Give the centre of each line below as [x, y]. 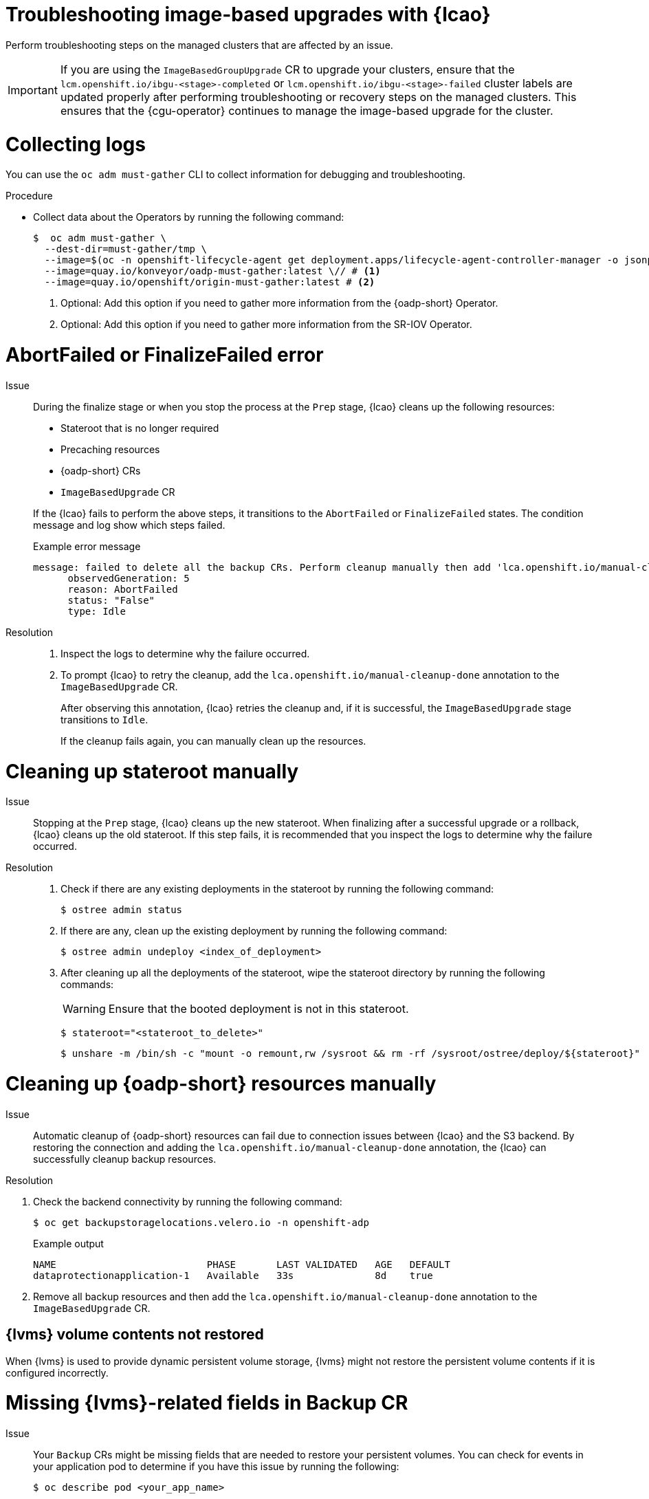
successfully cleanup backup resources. [125, 1159]
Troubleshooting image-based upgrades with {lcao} [248, 14]
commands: [87, 985]
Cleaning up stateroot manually [152, 771]
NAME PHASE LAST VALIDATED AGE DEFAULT [242, 1264]
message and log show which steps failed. [129, 525]
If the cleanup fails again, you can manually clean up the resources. [213, 741]
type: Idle [97, 611]
